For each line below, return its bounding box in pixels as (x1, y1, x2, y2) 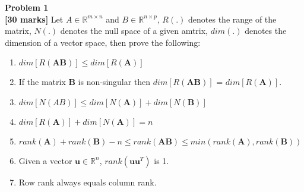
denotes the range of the (188, 12, 277, 25)
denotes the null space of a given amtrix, (60, 24, 208, 37)
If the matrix (18, 75, 66, 88)
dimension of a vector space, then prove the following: (5, 36, 201, 48)
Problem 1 (5, 1, 49, 13)
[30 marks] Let (5, 12, 64, 25)
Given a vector (18, 154, 72, 166)
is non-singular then (78, 75, 151, 88)
